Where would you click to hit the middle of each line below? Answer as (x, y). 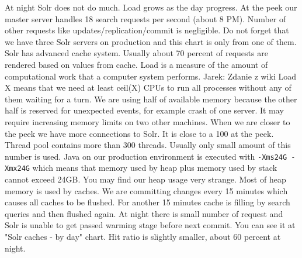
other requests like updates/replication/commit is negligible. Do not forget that (147, 30)
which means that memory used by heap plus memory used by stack (155, 168)
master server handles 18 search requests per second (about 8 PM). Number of (145, 18)
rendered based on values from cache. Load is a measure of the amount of (136, 64)
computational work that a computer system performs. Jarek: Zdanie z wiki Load (150, 76)
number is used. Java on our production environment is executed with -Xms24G (146, 156)
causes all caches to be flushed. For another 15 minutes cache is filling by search (147, 202)
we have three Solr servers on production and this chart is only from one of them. (151, 41)
